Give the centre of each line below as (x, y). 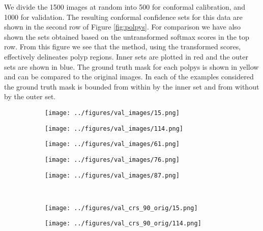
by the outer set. (30, 96)
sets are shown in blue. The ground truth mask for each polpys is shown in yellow (131, 66)
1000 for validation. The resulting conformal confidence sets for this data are (123, 17)
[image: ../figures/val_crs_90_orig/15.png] (121, 208)
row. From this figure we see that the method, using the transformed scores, (123, 47)
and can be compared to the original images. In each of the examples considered (129, 77)
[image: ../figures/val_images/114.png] (114, 128)
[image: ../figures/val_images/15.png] (112, 113)
